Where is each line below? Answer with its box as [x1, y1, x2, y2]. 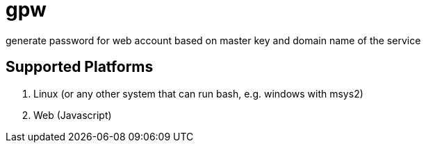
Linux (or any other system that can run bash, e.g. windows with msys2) [33, 87, 363, 100]
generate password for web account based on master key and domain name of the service [6, 34, 421, 46]
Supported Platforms [6, 58, 154, 76]
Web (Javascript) [33, 109, 112, 121]
